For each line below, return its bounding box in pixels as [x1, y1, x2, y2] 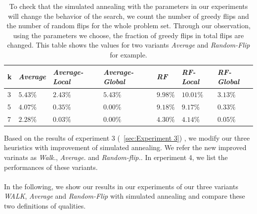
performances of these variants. [4, 161, 98, 172]
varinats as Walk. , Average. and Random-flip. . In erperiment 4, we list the [4, 152, 228, 162]
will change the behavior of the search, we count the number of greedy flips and [8, 10, 249, 21]
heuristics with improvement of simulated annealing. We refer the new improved [4, 142, 247, 153]
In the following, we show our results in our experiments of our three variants [4, 181, 238, 191]
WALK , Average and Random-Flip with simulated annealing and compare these [4, 191, 245, 201]
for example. [110, 49, 147, 59]
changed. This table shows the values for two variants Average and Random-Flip [7, 40, 250, 50]
